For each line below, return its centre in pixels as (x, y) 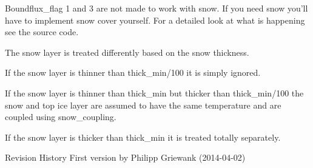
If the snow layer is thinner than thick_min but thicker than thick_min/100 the (154, 92)
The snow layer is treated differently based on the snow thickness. (127, 52)
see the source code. (42, 32)
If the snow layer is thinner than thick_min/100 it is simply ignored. (133, 72)
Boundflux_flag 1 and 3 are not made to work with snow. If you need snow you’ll (156, 8)
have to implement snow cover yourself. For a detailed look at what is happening (155, 20)
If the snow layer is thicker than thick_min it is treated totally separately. (143, 137)
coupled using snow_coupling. (61, 117)
